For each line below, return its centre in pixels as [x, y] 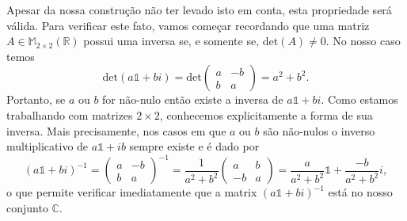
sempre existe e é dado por [194, 146]
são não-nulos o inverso [319, 130]
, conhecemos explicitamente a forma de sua [266, 114]
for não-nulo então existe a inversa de [193, 99]
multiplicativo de [48, 146]
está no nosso [360, 192]
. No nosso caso [363, 41]
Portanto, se [36, 99]
